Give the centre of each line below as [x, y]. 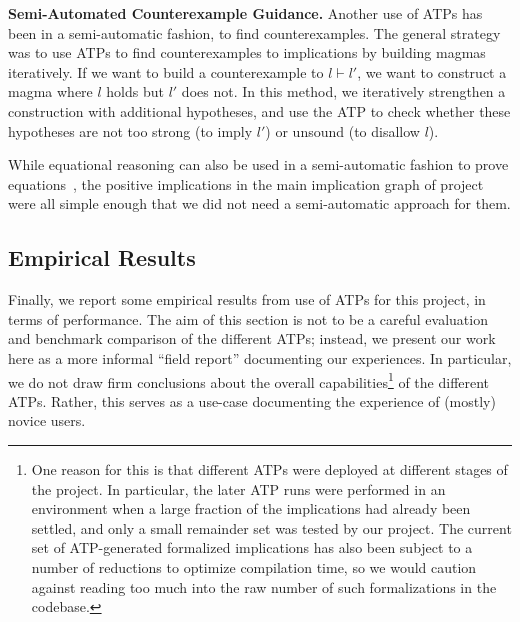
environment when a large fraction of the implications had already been [251, 508]
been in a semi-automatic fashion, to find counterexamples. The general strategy [254, 32]
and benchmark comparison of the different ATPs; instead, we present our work [252, 338]
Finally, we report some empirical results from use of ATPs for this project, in [247, 299]
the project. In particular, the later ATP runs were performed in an [238, 488]
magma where [50, 91]
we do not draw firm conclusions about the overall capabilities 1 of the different [249, 380]
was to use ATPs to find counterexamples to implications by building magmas [247, 52]
